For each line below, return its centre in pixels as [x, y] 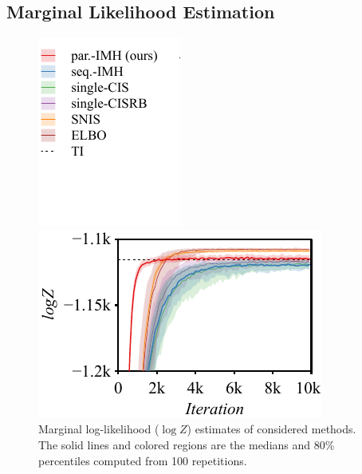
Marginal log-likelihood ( [99, 429]
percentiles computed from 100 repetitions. [143, 460]
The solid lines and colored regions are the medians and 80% [187, 444]
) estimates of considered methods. [271, 429]
